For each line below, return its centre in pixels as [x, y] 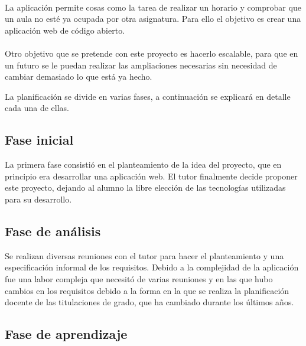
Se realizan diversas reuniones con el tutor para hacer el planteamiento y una [144, 255]
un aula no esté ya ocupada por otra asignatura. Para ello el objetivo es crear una [153, 19]
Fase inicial [39, 140]
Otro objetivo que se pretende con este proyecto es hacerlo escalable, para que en [152, 53]
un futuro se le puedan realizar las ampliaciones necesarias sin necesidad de [141, 65]
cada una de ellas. [37, 108]
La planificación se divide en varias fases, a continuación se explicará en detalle [148, 96]
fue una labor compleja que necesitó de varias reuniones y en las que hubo [139, 278]
